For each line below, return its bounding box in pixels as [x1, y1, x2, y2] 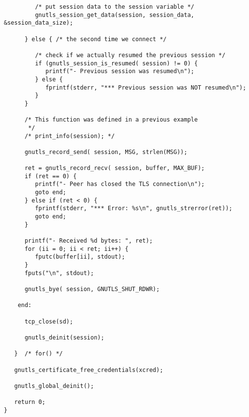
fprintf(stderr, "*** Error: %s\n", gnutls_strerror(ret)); [35, 205, 233, 212]
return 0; [14, 399, 45, 406]
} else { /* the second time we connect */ [24, 35, 167, 43]
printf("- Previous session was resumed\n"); [45, 68, 194, 75]
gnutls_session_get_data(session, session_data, [35, 11, 194, 18]
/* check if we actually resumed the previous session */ [35, 51, 226, 59]
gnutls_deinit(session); [24, 334, 104, 341]
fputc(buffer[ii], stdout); [35, 253, 125, 261]
